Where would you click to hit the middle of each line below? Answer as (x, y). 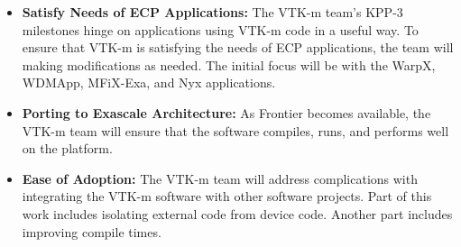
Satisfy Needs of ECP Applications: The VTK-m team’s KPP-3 (212, 12)
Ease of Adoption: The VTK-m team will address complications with (220, 178)
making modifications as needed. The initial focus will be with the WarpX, (229, 64)
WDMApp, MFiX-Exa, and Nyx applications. (149, 82)
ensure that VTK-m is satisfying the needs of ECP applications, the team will (238, 47)
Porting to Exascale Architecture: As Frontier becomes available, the (226, 112)
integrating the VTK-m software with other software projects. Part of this (227, 196)
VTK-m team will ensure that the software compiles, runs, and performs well (235, 130)
